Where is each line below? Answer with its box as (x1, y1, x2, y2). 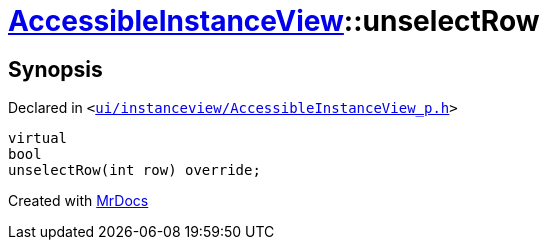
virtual (8, 130, 68, 147)
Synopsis (8, 56, 103, 82)
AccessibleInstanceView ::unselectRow (8, 4, 540, 38)
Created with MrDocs (8, 192, 149, 210)
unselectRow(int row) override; (8, 162, 261, 179)
